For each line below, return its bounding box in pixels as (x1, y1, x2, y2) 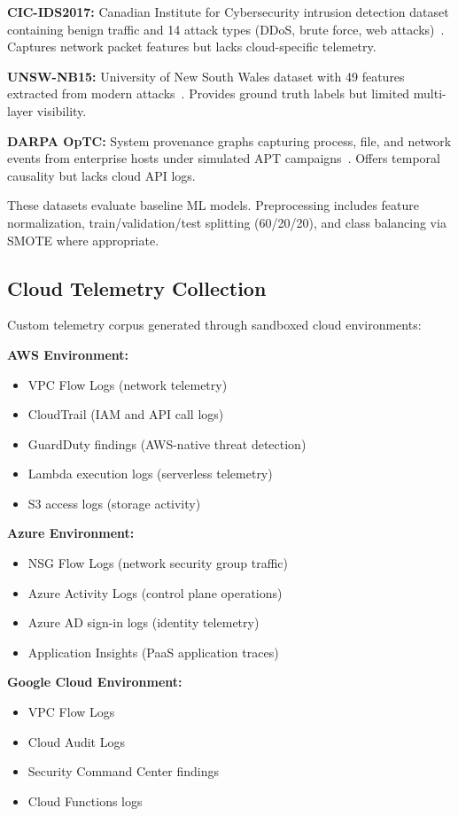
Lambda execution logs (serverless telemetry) (27, 464, 273, 483)
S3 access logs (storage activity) (27, 493, 201, 512)
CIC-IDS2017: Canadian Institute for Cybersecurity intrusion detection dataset (7, 3, 449, 20)
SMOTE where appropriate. (7, 230, 159, 249)
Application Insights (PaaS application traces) (27, 642, 279, 661)
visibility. (36, 101, 87, 120)
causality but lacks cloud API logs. (7, 166, 196, 184)
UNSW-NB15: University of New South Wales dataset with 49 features (7, 66, 405, 85)
